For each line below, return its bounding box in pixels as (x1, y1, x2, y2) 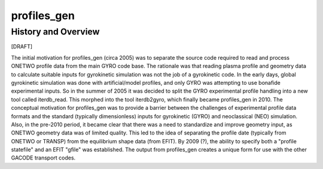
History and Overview (11, 26, 100, 37)
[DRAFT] (11, 43, 33, 50)
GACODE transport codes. (11, 154, 76, 161)
